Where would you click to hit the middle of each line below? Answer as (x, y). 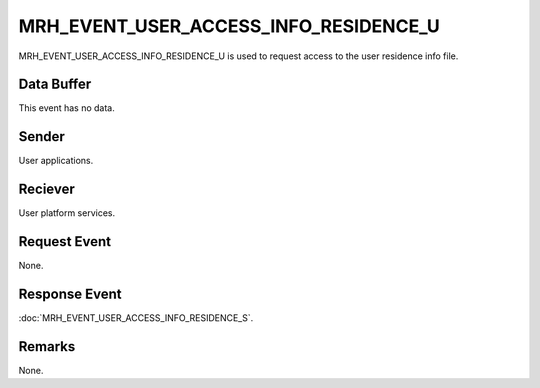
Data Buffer (55, 84)
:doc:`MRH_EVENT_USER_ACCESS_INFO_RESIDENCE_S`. (136, 318)
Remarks (47, 346)
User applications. (56, 161)
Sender (41, 136)
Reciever (46, 189)
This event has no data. (66, 108)
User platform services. (66, 213)
